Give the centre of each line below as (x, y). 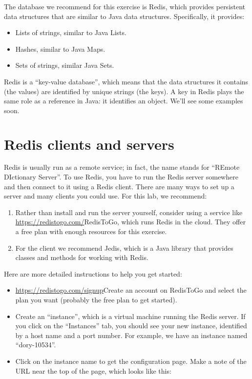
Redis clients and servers (89, 144)
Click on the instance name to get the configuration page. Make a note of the (131, 361)
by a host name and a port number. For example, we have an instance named (131, 335)
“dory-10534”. (36, 345)
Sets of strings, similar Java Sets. (65, 65)
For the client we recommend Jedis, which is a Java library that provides (124, 248)
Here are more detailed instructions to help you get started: (93, 273)
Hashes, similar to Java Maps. (60, 49)
